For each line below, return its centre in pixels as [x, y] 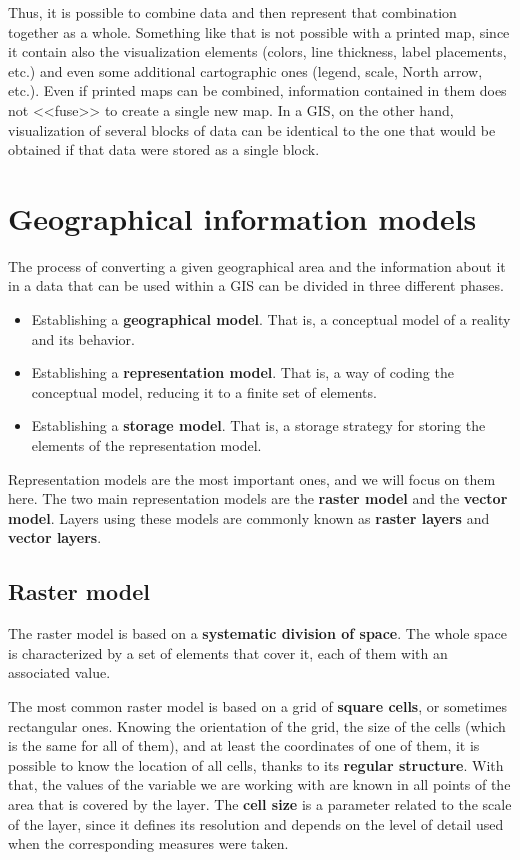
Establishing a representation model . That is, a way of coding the [242, 372]
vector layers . [55, 537]
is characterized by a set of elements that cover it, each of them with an [228, 652]
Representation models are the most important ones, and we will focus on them [252, 478]
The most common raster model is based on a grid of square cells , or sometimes [258, 705]
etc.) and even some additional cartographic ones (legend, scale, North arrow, [245, 70]
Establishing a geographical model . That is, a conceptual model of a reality [271, 319]
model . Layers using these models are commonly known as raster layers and [249, 517]
